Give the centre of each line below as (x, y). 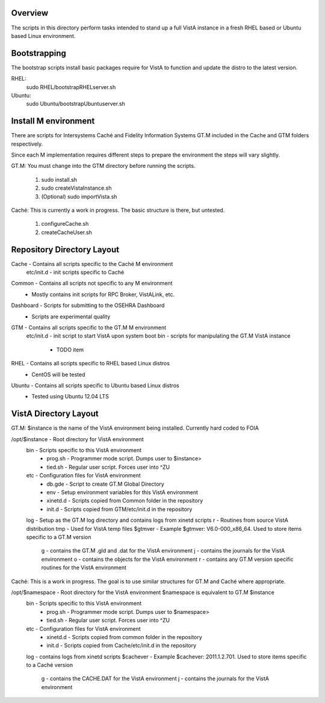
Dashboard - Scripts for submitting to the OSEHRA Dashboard (88, 305)
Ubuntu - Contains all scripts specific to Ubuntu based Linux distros (95, 386)
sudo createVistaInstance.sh (76, 188)
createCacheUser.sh (67, 232)
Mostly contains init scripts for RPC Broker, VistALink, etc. (103, 294)
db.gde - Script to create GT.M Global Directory (106, 484)
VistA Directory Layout (55, 414)
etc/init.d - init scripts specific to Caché (75, 272)
